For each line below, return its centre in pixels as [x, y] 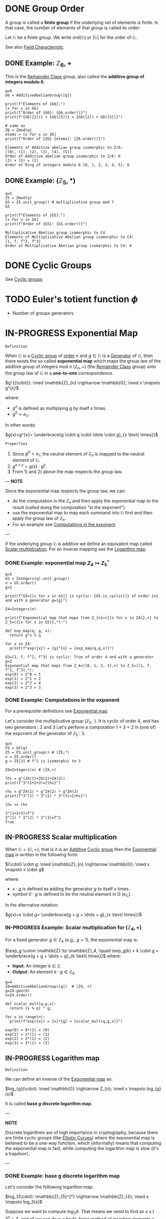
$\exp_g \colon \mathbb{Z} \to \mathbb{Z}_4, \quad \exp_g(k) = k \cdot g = [82, 950]
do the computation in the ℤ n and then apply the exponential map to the [85, 501]
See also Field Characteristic [34, 47]
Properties [16, 444]
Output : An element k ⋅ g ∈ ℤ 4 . [44, 972]
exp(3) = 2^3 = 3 [23, 688]
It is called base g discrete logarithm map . [49, 1103]
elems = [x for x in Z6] [31, 134]
